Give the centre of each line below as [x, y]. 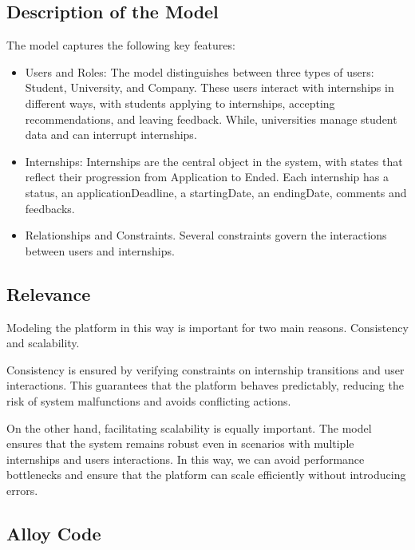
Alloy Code [54, 533]
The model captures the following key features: [121, 45]
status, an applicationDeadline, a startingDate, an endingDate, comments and [216, 192]
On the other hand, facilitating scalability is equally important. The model [189, 427]
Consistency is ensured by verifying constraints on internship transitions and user [206, 369]
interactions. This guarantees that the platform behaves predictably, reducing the [205, 385]
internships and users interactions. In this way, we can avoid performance [186, 459]
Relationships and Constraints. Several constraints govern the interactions [206, 235]
